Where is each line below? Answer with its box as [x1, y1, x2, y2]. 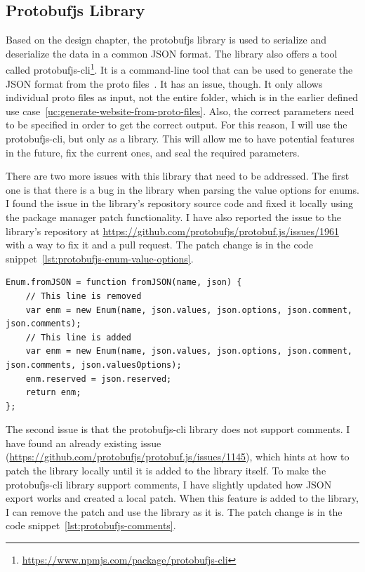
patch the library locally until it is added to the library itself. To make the [6, 463, 326, 478]
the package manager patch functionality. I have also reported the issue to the [6, 209, 341, 224]
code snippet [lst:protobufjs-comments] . [6, 518, 176, 533]
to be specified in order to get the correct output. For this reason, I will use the [6, 117, 347, 132]
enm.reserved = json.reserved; [25, 373, 172, 384]
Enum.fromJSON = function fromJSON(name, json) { [6, 277, 242, 288]
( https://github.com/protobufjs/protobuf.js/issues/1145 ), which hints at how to [6, 449, 350, 464]
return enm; [25, 387, 81, 398]
